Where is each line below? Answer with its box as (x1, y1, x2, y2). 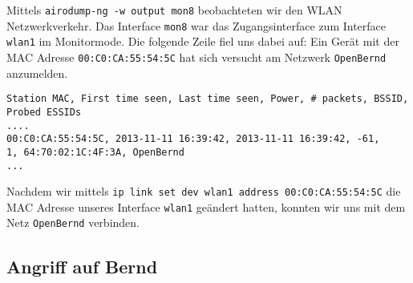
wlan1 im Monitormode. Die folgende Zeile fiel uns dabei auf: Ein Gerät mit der (6, 33, 399, 50)
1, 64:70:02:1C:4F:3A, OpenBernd (6, 146, 184, 158)
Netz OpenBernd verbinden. (6, 214, 140, 231)
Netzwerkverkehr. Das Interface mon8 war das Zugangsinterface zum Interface (6, 17, 387, 34)
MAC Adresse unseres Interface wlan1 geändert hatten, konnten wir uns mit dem (6, 198, 406, 215)
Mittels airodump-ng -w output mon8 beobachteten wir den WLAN (6, 2, 342, 18)
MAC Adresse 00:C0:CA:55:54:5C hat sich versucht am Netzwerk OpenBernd (6, 48, 387, 65)
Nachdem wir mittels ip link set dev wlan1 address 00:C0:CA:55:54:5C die (6, 183, 401, 200)
